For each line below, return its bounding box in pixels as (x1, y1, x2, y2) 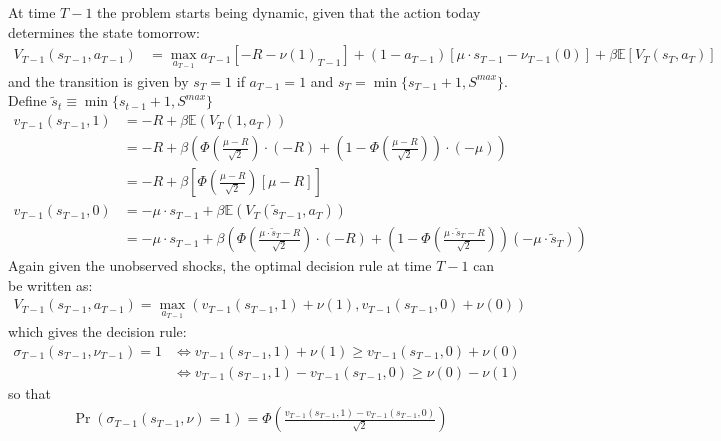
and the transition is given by (8, 70, 189, 91)
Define (8, 90, 47, 111)
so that (8, 382, 51, 403)
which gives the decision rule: (8, 321, 187, 342)
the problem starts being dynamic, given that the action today (97, 2, 481, 22)
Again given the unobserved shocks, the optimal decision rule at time (8, 255, 432, 276)
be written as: (8, 274, 93, 295)
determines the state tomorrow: (8, 21, 200, 42)
